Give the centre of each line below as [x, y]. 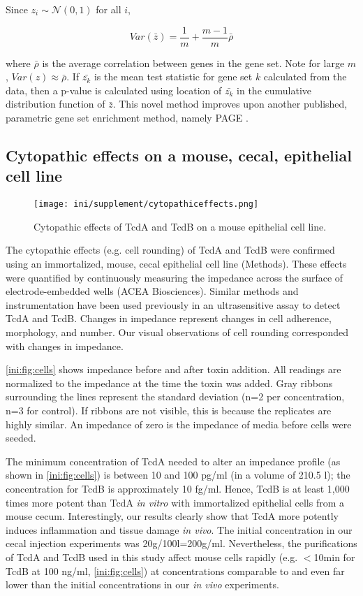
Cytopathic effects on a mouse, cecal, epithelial [179, 155]
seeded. [21, 438]
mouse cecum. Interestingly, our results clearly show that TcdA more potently [172, 516]
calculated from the [305, 77]
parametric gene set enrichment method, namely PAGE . [127, 118]
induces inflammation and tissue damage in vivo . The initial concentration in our [179, 529]
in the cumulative [274, 90]
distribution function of [55, 104]
